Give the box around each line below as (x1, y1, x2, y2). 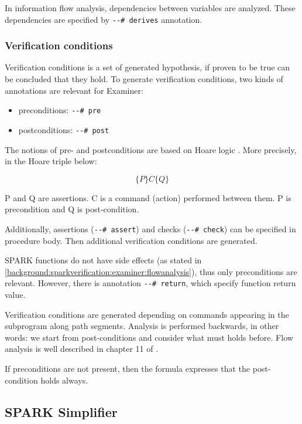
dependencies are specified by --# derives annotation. (5, 13, 203, 25)
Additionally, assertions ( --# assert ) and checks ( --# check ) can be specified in (5, 222, 296, 235)
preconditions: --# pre (18, 104, 101, 116)
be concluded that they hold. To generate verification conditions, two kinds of (5, 73, 283, 85)
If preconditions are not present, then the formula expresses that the (5, 362, 250, 374)
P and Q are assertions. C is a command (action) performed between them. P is (5, 191, 291, 203)
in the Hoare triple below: (5, 155, 97, 167)
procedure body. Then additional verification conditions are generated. (5, 234, 258, 246)
